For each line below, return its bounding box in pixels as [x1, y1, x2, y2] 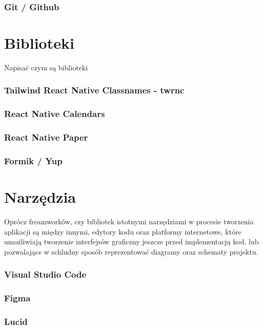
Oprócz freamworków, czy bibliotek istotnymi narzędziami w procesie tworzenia [4, 216, 254, 227]
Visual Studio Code [4, 268, 87, 281]
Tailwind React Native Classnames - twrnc [4, 84, 185, 96]
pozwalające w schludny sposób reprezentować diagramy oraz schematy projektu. [4, 246, 258, 257]
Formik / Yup [4, 154, 63, 167]
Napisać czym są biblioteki [4, 62, 88, 72]
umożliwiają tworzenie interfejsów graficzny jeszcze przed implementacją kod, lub [4, 236, 259, 247]
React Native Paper [4, 131, 88, 144]
